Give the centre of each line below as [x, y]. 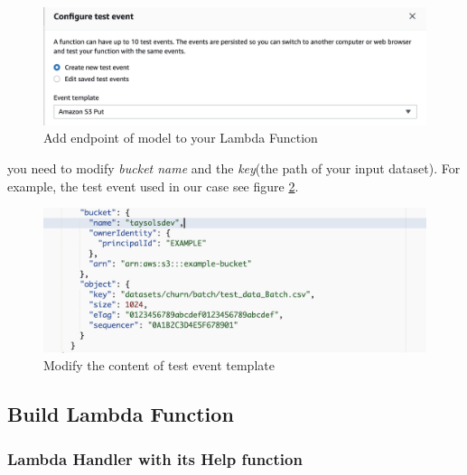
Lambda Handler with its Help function [155, 458]
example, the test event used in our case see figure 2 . [153, 186]
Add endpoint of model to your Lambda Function [181, 138]
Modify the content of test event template [159, 365]
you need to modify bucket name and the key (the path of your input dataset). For [234, 168]
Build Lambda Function [121, 414]
